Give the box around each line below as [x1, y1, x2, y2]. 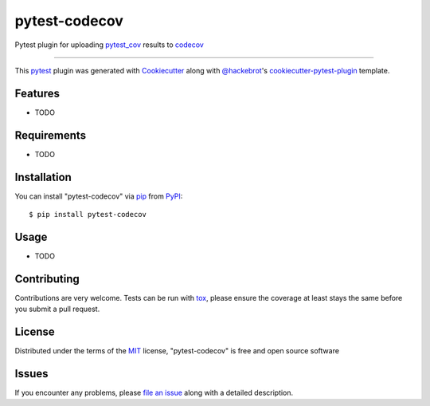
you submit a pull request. [14, 304, 100, 314]
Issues [14, 367, 49, 380]
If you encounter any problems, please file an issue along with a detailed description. [14, 388, 294, 398]
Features [14, 86, 60, 100]
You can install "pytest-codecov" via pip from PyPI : [14, 191, 183, 201]
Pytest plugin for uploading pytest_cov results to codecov [14, 40, 205, 49]
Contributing [14, 272, 80, 286]
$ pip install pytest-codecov [29, 210, 147, 219]
